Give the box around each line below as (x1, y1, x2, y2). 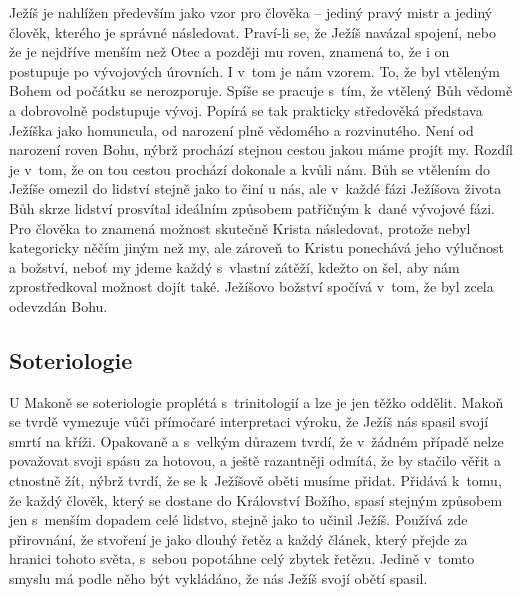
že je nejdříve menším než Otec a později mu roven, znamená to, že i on (9, 41, 450, 62)
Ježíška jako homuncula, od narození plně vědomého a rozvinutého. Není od (9, 119, 474, 140)
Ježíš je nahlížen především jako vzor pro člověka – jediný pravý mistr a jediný (9, 2, 493, 22)
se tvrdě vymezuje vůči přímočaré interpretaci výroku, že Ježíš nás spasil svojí (9, 411, 489, 432)
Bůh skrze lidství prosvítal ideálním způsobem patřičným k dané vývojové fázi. (9, 197, 495, 218)
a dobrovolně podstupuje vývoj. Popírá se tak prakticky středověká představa (9, 99, 483, 120)
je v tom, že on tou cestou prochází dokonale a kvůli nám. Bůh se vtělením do (9, 158, 491, 179)
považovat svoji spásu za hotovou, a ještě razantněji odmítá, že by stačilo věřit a (9, 450, 501, 471)
